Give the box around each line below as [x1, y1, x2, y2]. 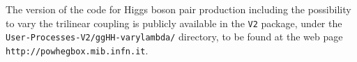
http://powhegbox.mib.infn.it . [6, 42, 149, 57]
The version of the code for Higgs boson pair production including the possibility [6, 2, 351, 16]
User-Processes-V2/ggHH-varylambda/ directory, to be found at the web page [6, 29, 343, 44]
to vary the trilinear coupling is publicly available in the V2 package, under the [6, 15, 342, 30]
